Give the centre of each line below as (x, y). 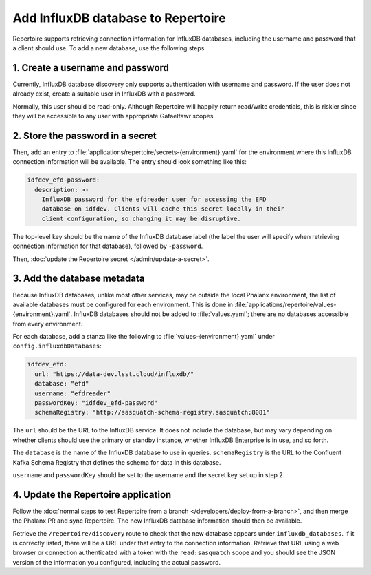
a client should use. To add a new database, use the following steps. (109, 48)
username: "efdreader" (73, 393)
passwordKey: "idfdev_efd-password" (96, 403)
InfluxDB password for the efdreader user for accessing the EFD (154, 199)
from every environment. (48, 324)
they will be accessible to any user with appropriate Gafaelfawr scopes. (114, 116)
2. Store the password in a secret (85, 135)
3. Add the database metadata (79, 279)
